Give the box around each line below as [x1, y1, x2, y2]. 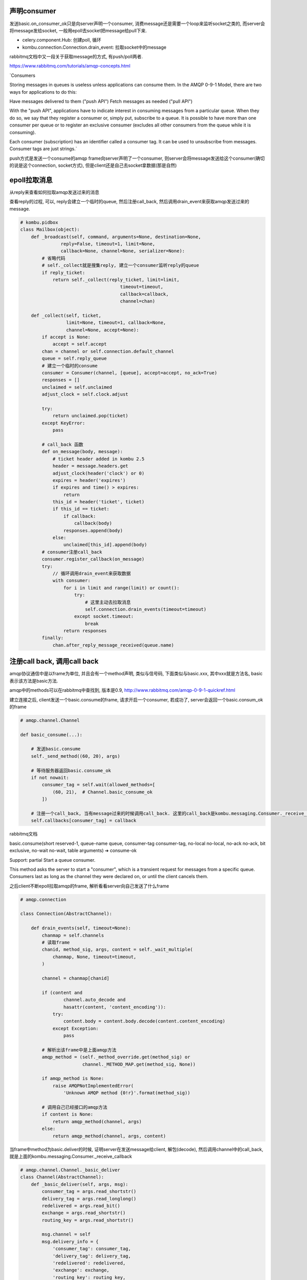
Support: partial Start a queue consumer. [9, 857, 96, 863]
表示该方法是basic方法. [9, 677, 58, 684]
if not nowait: [31, 775, 69, 781]
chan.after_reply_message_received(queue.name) [52, 642, 174, 648]
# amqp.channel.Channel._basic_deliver [20, 1167, 120, 1172]
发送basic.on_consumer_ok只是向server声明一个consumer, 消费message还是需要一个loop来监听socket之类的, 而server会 [9, 20, 266, 27]
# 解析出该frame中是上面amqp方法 [41, 1047, 117, 1053]
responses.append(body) [63, 527, 123, 534]
